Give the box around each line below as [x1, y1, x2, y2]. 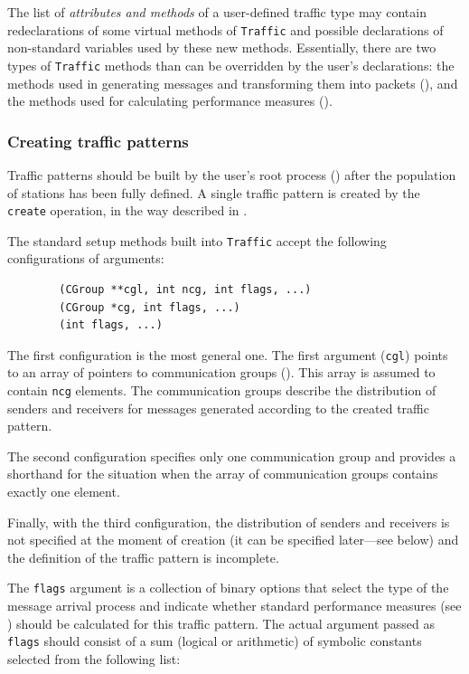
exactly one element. [7, 482, 120, 501]
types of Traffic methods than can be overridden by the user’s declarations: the [7, 55, 455, 74]
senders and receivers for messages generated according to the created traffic [7, 398, 429, 417]
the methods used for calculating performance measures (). [7, 91, 333, 110]
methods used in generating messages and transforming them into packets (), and [7, 73, 458, 92]
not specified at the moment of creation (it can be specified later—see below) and [7, 530, 459, 549]
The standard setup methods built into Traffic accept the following [7, 231, 387, 250]
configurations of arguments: [7, 249, 164, 268]
